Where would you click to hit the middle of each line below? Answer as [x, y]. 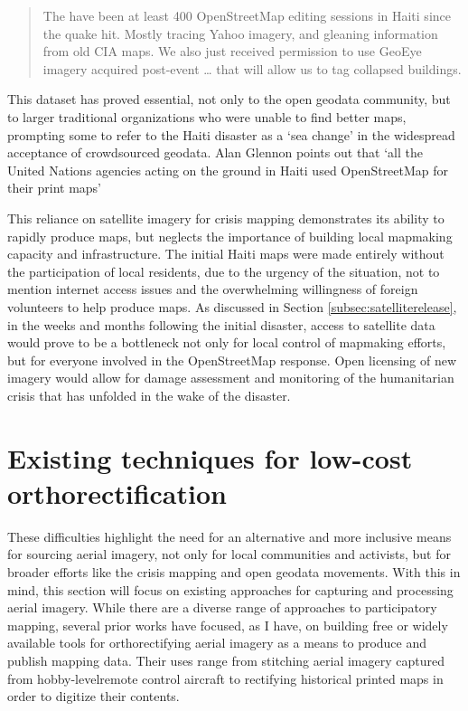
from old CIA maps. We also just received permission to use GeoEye [232, 51]
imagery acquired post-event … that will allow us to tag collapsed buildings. [252, 68]
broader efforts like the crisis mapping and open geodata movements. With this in [234, 571]
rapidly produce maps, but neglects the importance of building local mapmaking [230, 236]
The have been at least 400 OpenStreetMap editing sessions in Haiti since [247, 15]
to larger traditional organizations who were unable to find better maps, [207, 116]
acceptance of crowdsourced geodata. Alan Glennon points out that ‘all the [215, 152]
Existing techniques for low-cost [210, 457]
